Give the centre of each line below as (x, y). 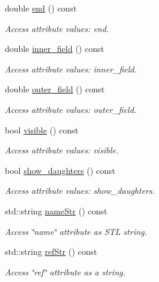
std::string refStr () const (51, 252)
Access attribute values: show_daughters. (80, 191)
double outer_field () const (55, 89)
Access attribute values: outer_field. (71, 109)
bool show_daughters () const (60, 170)
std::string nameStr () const (56, 210)
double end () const (41, 8)
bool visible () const (42, 130)
